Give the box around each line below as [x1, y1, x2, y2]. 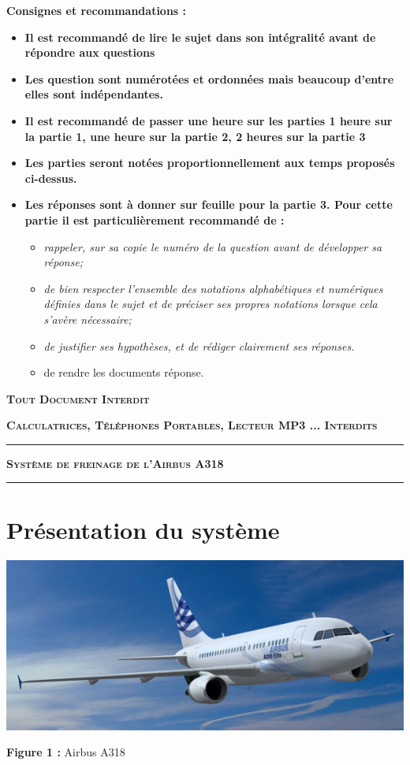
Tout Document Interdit [6, 390, 150, 407]
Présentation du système [6, 513, 280, 545]
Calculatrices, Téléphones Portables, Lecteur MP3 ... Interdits [6, 417, 378, 433]
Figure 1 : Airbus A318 [6, 744, 125, 760]
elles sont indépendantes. [24, 86, 163, 102]
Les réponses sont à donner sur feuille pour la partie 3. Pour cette [24, 196, 393, 213]
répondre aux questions [24, 44, 155, 61]
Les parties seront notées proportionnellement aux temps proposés [24, 154, 395, 171]
